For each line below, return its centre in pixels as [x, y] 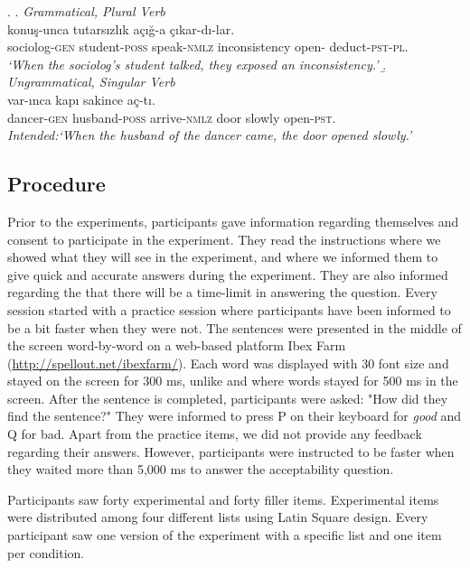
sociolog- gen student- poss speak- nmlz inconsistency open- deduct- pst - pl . [208, 47]
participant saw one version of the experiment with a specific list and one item [225, 535]
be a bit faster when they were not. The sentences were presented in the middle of [235, 327]
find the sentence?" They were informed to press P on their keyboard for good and [235, 416]
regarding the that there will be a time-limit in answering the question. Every [222, 292]
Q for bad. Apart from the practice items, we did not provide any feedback [215, 434]
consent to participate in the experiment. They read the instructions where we [224, 239]
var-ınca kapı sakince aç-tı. [81, 99]
